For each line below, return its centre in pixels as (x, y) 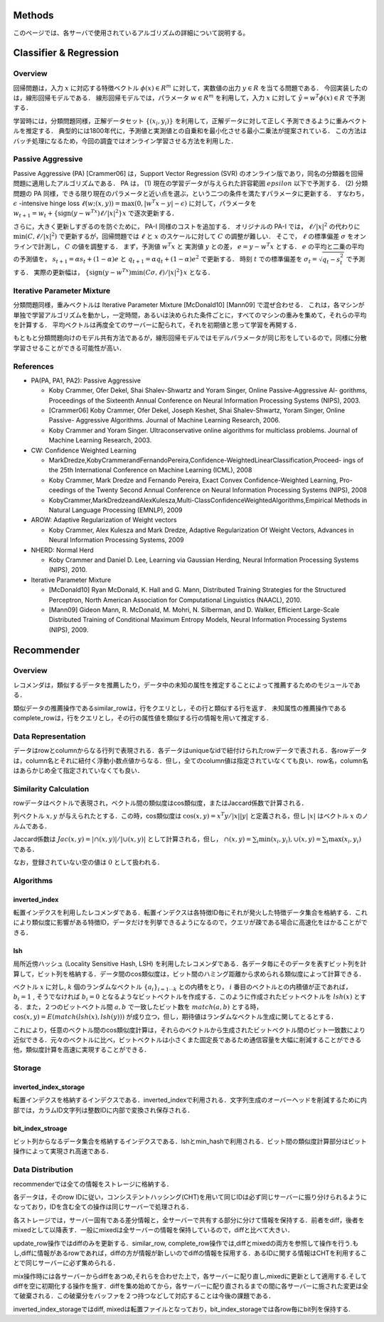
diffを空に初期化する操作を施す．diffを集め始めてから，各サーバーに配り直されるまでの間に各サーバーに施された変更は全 (191, 1286)
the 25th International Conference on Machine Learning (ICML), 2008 (150, 470)
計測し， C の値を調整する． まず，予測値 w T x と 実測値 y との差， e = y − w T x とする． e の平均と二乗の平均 (201, 246)
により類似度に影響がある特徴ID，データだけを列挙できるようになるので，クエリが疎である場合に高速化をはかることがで (190, 922)
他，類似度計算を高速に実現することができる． (82, 1050)
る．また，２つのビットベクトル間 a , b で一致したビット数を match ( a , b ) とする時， (138, 1006)
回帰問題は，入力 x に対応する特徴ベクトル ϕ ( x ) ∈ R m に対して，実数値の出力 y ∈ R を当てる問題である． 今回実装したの (191, 87)
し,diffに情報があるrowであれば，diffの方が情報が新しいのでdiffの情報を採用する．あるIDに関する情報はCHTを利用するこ (190, 1253)
